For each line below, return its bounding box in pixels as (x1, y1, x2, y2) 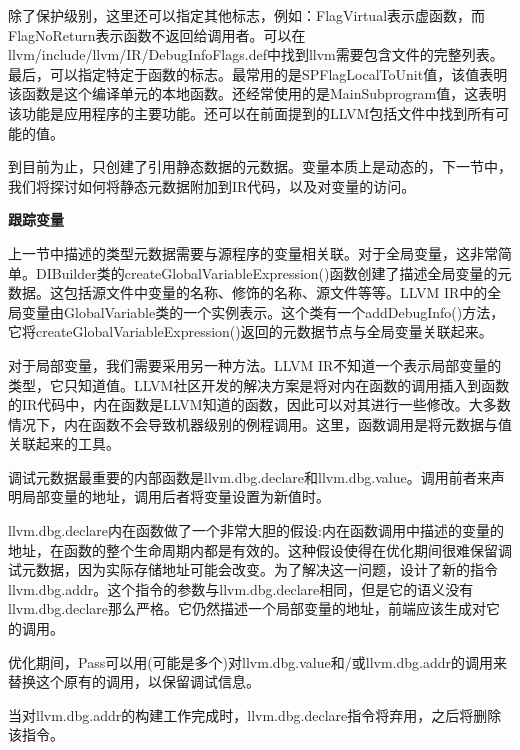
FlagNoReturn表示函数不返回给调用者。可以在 (8, 24, 306, 45)
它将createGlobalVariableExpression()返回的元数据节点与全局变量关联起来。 (8, 321, 493, 342)
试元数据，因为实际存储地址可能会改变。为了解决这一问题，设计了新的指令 (8, 559, 498, 580)
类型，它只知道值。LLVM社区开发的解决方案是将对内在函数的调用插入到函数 (8, 374, 510, 395)
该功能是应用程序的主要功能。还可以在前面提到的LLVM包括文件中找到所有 (8, 102, 496, 123)
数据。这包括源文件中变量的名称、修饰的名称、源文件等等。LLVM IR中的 (8, 282, 488, 303)
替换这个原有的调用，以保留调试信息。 (8, 671, 260, 692)
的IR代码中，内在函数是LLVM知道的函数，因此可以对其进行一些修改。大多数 (8, 394, 511, 415)
